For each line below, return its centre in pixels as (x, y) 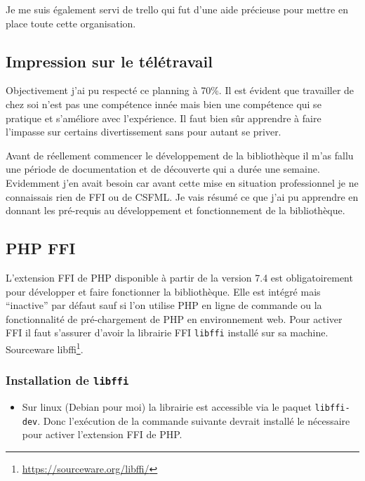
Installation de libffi (67, 380)
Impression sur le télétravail (109, 61)
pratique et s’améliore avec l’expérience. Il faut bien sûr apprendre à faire (164, 118)
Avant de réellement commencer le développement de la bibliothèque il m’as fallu (180, 155)
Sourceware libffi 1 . (45, 348)
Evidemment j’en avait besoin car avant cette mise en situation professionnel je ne (182, 182)
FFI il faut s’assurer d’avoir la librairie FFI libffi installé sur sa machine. (167, 332)
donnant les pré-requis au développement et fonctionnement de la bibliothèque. (175, 210)
